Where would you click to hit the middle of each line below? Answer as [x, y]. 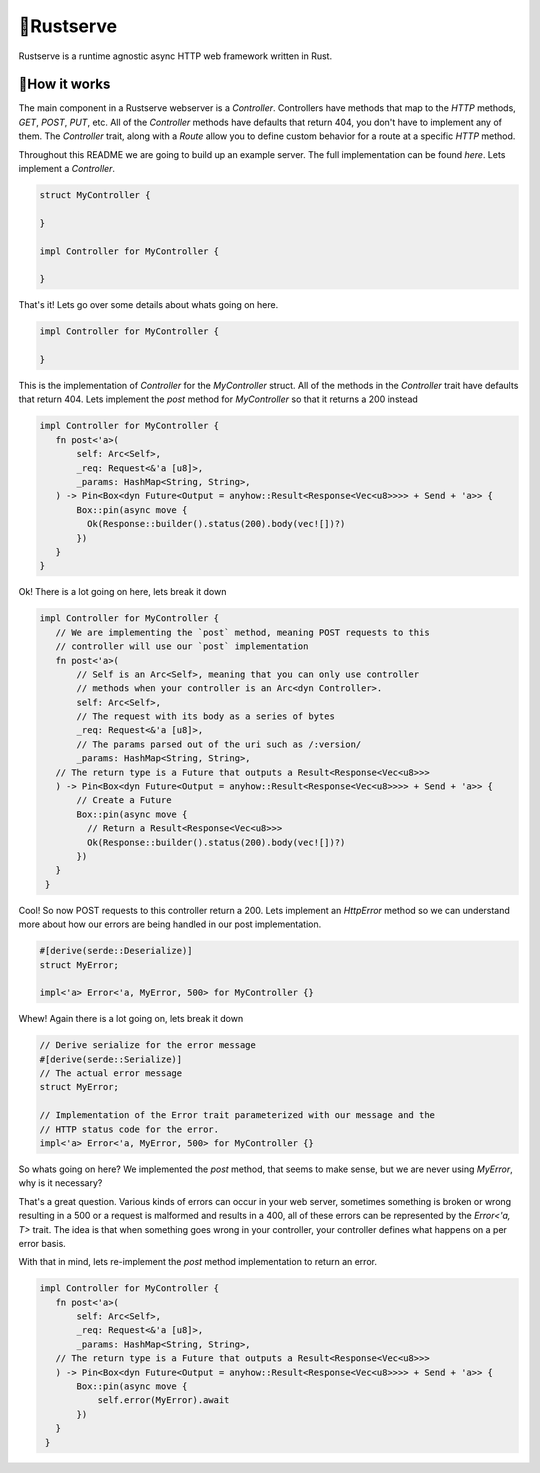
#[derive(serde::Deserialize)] [116, 951]
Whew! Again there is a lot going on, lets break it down [131, 1019]
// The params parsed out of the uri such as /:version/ [219, 744]
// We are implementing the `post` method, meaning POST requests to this [242, 632]
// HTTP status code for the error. [129, 1129]
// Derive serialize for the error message [148, 1045]
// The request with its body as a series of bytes [205, 716]
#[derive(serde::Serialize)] [111, 1059]
